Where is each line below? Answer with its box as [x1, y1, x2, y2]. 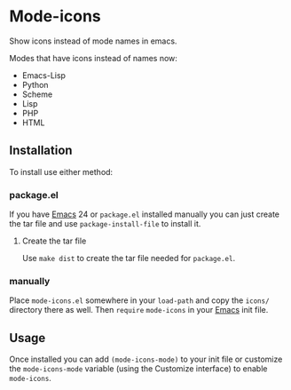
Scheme [21, 89, 53, 99]
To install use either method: [9, 166, 114, 177]
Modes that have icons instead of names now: [9, 52, 177, 63]
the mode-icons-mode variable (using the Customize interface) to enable [9, 363, 268, 374]
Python [21, 79, 49, 90]
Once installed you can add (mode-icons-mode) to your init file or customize [9, 354, 283, 365]
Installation [9, 143, 73, 158]
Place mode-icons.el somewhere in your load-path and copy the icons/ [9, 295, 270, 306]
